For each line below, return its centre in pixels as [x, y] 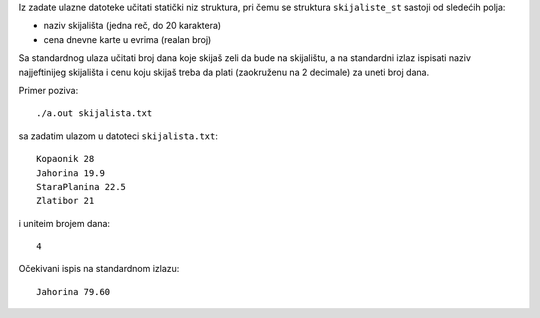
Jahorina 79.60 [73, 291]
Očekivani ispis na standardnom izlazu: [99, 269]
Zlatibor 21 [65, 201]
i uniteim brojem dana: [64, 223]
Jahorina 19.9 [70, 173]
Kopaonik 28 [65, 159]
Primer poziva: [48, 90]
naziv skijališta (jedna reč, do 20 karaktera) [132, 26]
